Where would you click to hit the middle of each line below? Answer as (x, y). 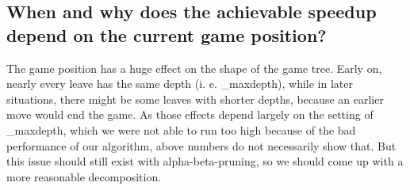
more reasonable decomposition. (84, 176)
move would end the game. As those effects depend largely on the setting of (190, 114)
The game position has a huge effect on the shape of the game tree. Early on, (194, 68)
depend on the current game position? (167, 34)
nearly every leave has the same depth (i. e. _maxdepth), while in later (180, 84)
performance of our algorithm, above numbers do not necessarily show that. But (201, 145)
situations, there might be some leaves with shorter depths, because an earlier (195, 99)
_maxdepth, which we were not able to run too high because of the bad (181, 129)
